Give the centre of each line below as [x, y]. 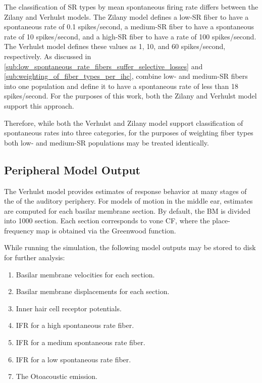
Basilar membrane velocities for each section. [85, 274]
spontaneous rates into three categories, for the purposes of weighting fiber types [129, 133]
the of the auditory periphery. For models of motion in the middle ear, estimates [128, 201]
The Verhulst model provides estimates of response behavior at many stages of [125, 191]
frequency [19, 230]
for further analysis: [35, 257]
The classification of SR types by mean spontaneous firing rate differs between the [131, 7]
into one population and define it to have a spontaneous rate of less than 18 [121, 86]
